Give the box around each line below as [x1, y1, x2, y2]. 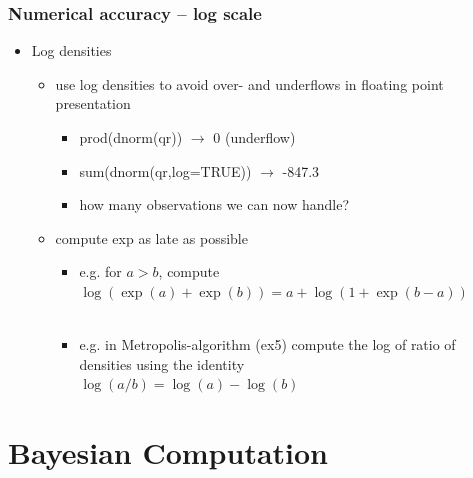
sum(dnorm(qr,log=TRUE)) [79, 160, 252, 181]
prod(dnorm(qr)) [79, 127, 183, 147]
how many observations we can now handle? [79, 194, 350, 215]
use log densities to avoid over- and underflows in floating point [55, 73, 444, 94]
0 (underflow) [213, 127, 296, 147]
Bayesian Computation [8, 432, 329, 473]
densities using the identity [79, 353, 245, 374]
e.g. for [79, 261, 122, 282]
